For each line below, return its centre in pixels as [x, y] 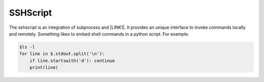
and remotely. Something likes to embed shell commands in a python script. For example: [99, 34]
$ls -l [27, 47]
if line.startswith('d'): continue [72, 61]
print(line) [44, 68]
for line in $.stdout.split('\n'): [62, 54]
